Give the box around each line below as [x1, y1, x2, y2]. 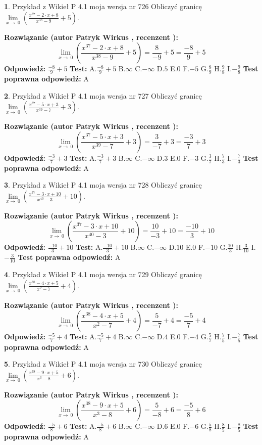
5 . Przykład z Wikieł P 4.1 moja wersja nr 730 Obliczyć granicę [4, 359, 202, 369]
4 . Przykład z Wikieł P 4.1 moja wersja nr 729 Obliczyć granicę [4, 269, 202, 280]
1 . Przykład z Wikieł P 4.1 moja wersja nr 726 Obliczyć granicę [4, 1, 202, 11]
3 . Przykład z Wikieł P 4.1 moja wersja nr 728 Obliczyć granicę [4, 180, 202, 190]
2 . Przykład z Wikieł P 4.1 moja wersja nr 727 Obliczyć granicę [4, 90, 202, 101]
